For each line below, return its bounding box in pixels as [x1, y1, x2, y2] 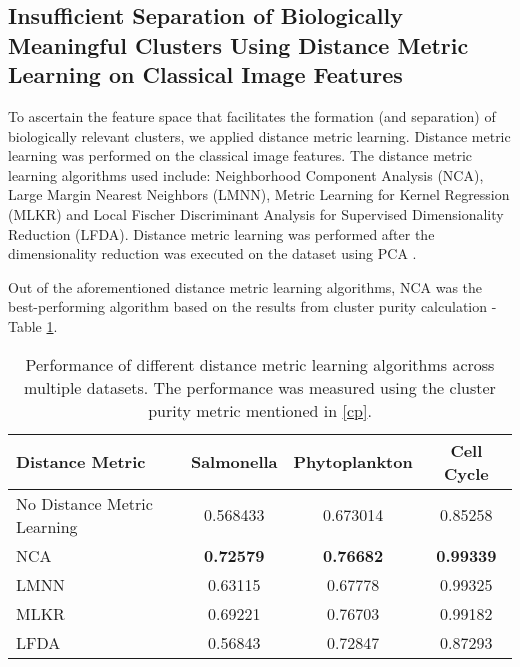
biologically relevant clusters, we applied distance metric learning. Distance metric [8, 125, 511, 146]
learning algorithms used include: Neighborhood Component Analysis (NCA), [8, 164, 484, 185]
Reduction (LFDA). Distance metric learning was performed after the [8, 223, 435, 244]
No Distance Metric [16, 491, 153, 515]
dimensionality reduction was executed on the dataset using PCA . [8, 243, 417, 264]
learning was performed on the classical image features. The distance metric [8, 145, 473, 166]
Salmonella [190, 450, 278, 474]
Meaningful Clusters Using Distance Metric [8, 29, 469, 60]
